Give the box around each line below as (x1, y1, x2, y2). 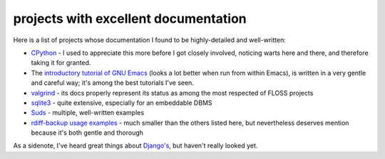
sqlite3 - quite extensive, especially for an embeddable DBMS (31, 98, 213, 107)
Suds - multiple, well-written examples (31, 108, 145, 117)
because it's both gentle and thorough (31, 128, 144, 137)
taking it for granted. (31, 58, 91, 67)
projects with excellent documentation (13, 11, 247, 26)
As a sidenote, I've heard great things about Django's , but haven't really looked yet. (13, 141, 258, 150)
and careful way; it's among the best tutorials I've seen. (31, 78, 194, 87)
